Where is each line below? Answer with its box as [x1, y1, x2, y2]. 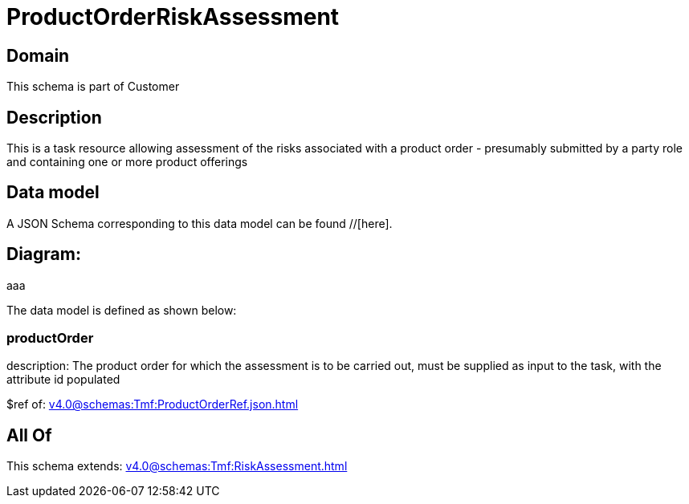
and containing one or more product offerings [6, 155, 248, 169]
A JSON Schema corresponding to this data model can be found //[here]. [6, 216, 393, 230]
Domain [6, 45, 70, 66]
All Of [6, 425, 52, 445]
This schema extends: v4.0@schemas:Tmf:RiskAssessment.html [6, 459, 348, 474]
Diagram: [6, 244, 81, 265]
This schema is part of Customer [6, 79, 180, 94]
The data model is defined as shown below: [6, 303, 237, 317]
